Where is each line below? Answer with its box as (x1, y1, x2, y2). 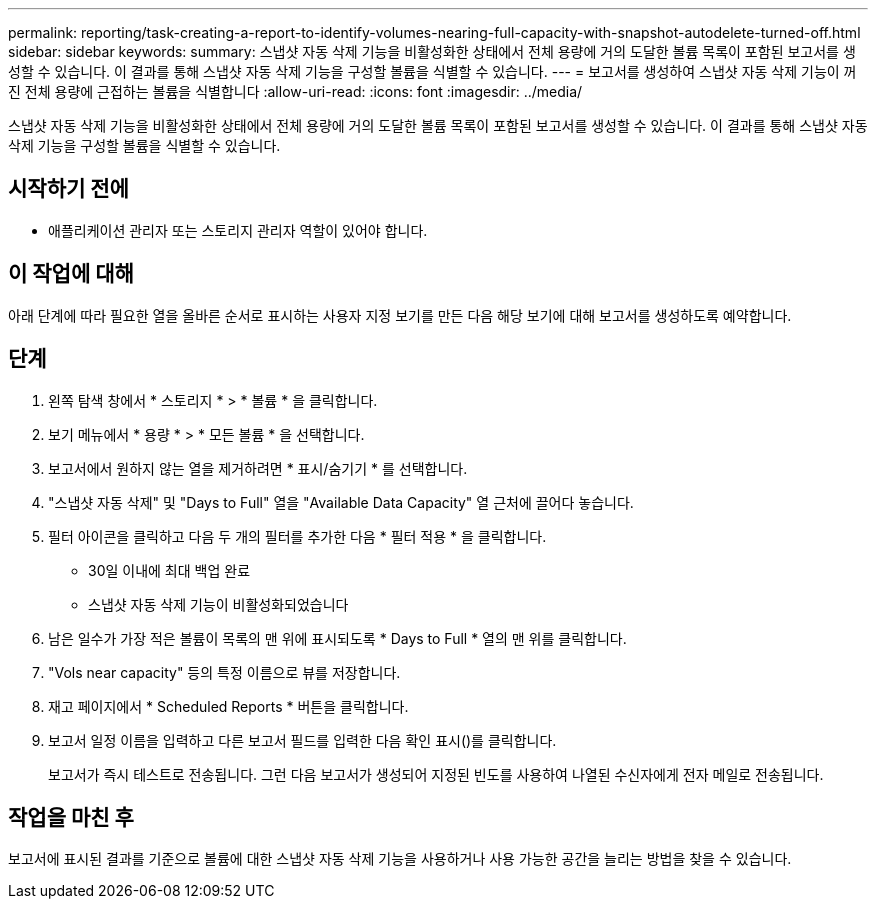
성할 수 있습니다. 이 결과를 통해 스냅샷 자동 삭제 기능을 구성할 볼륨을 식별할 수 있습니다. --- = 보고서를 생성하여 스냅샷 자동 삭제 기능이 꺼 (8, 63, 857, 80)
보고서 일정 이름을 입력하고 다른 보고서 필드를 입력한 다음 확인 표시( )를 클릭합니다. (48, 731, 557, 749)
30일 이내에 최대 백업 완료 (88, 561, 251, 579)
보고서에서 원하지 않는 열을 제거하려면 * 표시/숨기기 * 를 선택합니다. (48, 459, 468, 477)
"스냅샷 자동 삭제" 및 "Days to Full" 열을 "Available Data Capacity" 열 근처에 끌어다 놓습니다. (48, 493, 634, 511)
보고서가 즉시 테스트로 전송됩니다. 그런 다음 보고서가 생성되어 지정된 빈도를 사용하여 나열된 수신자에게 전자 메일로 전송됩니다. (48, 765, 824, 783)
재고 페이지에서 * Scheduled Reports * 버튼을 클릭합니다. (48, 697, 409, 715)
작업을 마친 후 (8, 804, 134, 830)
